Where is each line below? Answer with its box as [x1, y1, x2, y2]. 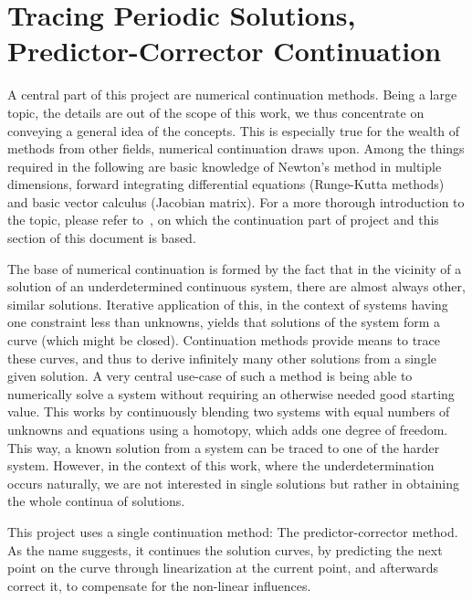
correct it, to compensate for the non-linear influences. [7, 575, 311, 595]
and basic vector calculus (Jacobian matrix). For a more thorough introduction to [7, 192, 465, 211]
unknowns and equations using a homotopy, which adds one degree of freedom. [7, 420, 448, 438]
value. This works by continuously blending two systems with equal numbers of [7, 402, 450, 421]
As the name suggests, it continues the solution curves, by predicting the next [7, 540, 443, 559]
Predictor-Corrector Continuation [7, 32, 442, 69]
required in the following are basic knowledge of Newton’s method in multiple [7, 156, 442, 175]
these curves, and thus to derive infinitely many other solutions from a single [7, 348, 437, 367]
